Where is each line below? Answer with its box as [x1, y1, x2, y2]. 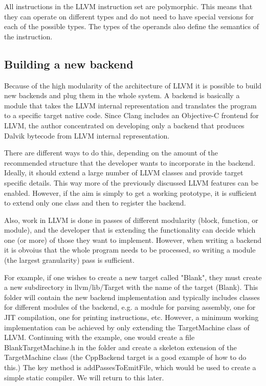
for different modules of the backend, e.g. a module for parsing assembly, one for [4, 302, 256, 312]
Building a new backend [4, 56, 134, 72]
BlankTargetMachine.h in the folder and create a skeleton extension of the [4, 342, 237, 352]
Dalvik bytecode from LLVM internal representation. [4, 130, 170, 141]
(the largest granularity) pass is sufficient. [4, 255, 135, 265]
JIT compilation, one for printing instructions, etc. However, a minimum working [4, 312, 259, 323]
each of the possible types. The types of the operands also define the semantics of [4, 21, 259, 32]
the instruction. [4, 31, 53, 41]
